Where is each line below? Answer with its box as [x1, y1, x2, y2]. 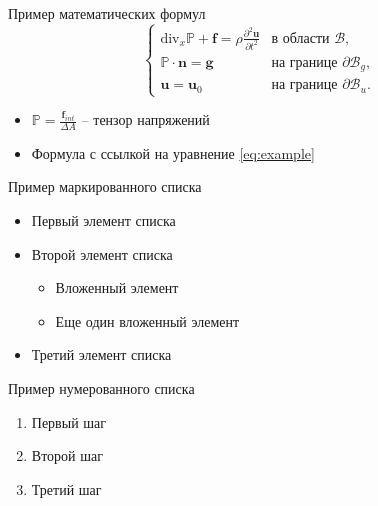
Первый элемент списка [31, 210, 176, 231]
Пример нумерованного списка [8, 378, 195, 399]
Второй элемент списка [31, 243, 173, 264]
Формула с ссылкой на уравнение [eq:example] [31, 142, 315, 163]
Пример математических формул [8, 3, 206, 23]
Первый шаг [31, 411, 107, 432]
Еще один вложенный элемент [55, 310, 240, 331]
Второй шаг [31, 445, 103, 466]
